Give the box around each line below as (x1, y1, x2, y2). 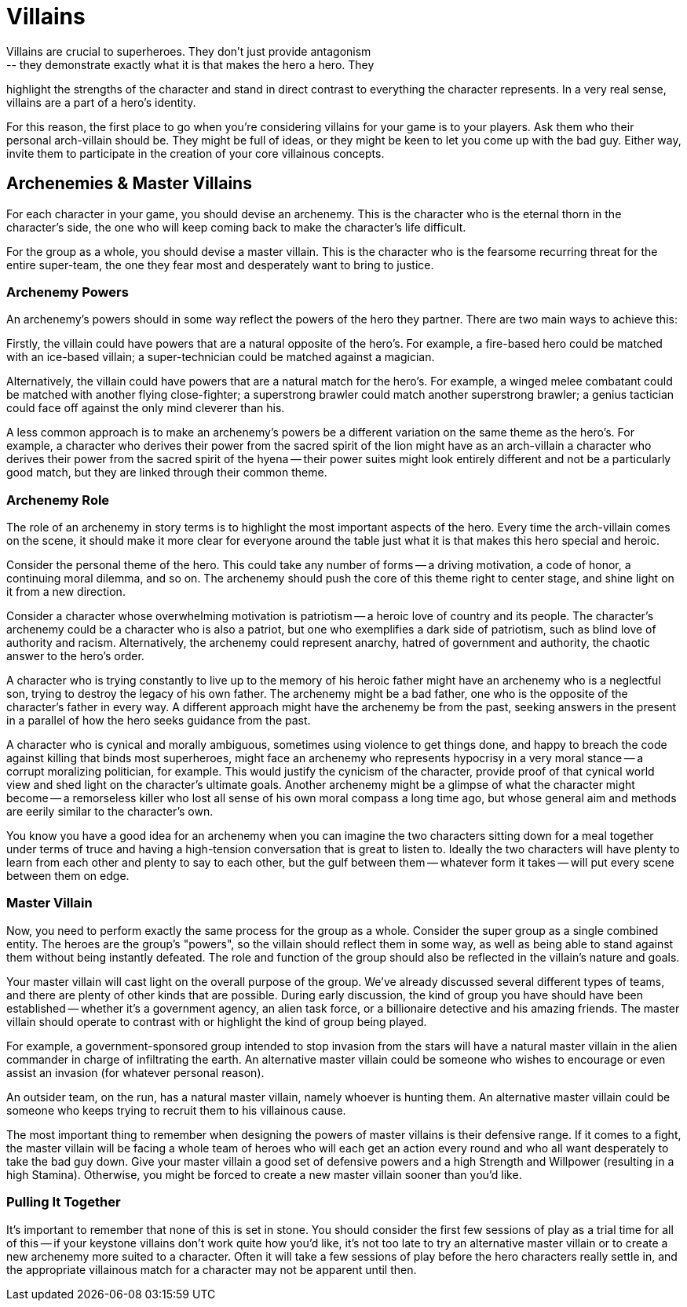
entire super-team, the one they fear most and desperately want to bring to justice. (6, 257, 434, 272)
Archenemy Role (6, 491, 110, 508)
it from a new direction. (6, 585, 126, 599)
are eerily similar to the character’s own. (6, 805, 214, 819)
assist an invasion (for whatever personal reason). (6, 1065, 265, 1079)
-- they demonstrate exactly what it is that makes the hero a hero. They (6, 57, 375, 71)
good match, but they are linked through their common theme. (6, 465, 327, 480)
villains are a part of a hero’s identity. (6, 95, 196, 109)
